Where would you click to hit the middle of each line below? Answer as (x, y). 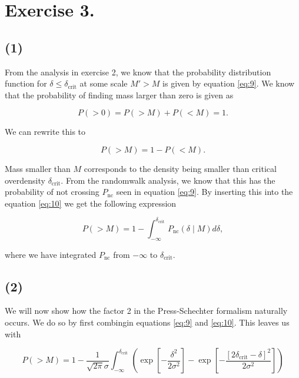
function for (26, 83)
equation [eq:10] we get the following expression (91, 203)
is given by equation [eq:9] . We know (229, 83)
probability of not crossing (52, 192)
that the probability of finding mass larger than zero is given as (119, 94)
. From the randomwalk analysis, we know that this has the (168, 180)
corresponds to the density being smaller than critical (180, 168)
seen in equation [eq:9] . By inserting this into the (205, 192)
